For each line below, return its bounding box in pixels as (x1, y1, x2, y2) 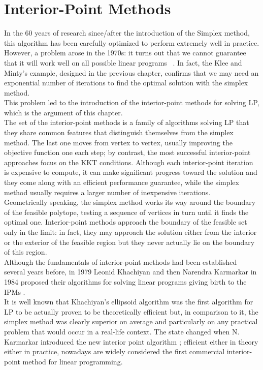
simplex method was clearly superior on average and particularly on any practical (4, 316, 258, 327)
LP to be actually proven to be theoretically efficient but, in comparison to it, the (4, 306, 258, 317)
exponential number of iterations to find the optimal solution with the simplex (4, 77, 248, 88)
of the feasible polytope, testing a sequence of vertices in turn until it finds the (4, 206, 249, 217)
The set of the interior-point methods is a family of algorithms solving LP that (4, 117, 249, 128)
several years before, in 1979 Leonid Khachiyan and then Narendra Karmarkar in (4, 266, 257, 277)
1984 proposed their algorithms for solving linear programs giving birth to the (4, 276, 247, 287)
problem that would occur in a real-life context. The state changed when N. (4, 326, 240, 336)
